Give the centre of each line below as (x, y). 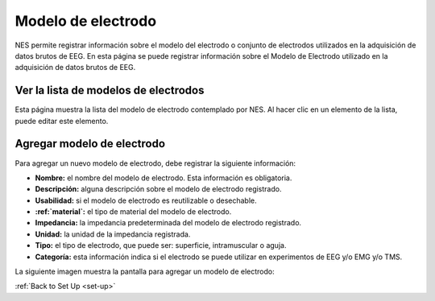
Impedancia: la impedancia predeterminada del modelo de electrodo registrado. (168, 223)
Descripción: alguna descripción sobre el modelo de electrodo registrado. (158, 189)
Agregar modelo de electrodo (90, 144)
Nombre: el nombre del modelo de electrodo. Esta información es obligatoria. (164, 178)
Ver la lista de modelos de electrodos (110, 91)
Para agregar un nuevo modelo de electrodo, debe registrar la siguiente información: (155, 163)
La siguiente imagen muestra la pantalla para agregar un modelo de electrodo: (145, 272)
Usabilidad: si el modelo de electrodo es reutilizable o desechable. (146, 200)
